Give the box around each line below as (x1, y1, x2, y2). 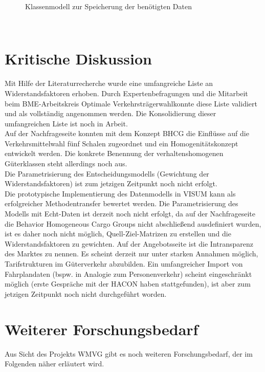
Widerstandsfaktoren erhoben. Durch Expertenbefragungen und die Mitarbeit (5, 87, 248, 98)
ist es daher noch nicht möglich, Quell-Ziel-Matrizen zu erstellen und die (5, 228, 231, 239)
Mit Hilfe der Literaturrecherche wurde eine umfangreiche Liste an (5, 78, 213, 89)
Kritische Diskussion (5, 48, 152, 69)
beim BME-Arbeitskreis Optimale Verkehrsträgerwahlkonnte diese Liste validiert (5, 98, 257, 108)
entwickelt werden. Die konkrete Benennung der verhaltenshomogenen (5, 148, 224, 159)
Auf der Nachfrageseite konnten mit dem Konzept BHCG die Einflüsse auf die (5, 128, 249, 139)
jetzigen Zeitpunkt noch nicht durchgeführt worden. (5, 288, 167, 299)
